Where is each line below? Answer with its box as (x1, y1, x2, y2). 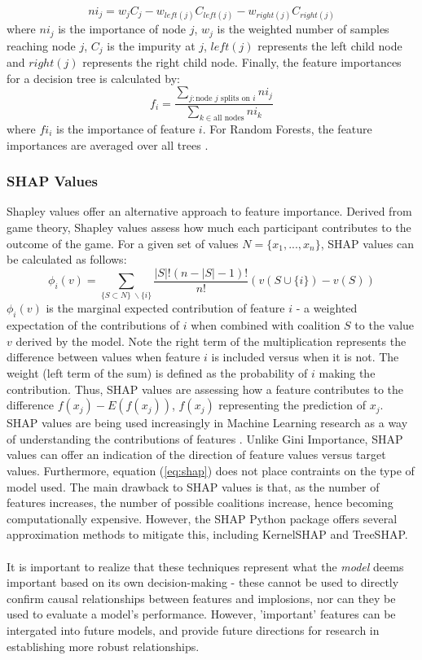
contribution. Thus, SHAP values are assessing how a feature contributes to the (7, 380, 403, 397)
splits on (221, 94, 251, 103)
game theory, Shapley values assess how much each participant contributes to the (7, 218, 411, 235)
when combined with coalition (191, 317, 341, 334)
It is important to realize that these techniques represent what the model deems (7, 557, 404, 575)
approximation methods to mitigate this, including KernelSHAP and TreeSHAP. (7, 526, 408, 543)
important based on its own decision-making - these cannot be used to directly (7, 574, 399, 591)
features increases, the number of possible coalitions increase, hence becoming (7, 494, 393, 511)
